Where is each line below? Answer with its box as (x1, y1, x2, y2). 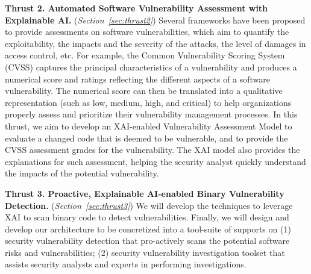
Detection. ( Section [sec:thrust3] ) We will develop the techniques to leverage (5, 199, 293, 211)
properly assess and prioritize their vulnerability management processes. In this (5, 108, 298, 120)
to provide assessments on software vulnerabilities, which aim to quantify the (5, 25, 289, 38)
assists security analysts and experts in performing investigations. (5, 258, 247, 270)
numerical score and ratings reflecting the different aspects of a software (5, 72, 271, 85)
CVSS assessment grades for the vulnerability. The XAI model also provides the (5, 143, 300, 156)
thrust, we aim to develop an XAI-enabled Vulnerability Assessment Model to (5, 119, 292, 132)
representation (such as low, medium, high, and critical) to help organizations (5, 96, 292, 108)
